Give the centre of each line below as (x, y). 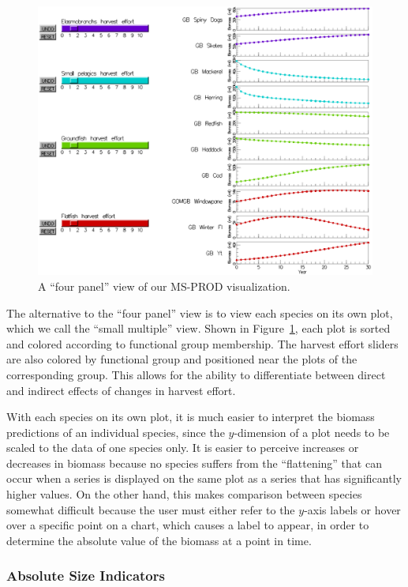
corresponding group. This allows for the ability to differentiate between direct (196, 374)
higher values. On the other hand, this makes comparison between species (184, 494)
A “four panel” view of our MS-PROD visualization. (164, 286)
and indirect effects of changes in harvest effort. (121, 390)
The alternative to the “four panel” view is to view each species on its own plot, (200, 312)
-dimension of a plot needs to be (312, 432)
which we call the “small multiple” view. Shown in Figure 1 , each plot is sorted (198, 328)
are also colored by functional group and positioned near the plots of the (182, 359)
